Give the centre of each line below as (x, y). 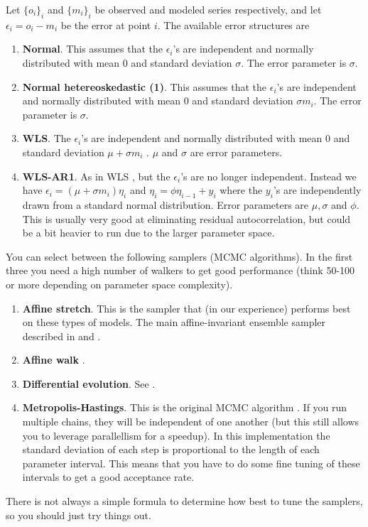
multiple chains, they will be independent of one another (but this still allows (191, 422)
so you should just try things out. (79, 515)
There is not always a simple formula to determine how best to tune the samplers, (184, 501)
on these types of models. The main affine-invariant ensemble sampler (174, 322)
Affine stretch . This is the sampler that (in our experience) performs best (186, 308)
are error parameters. (236, 152)
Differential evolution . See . (89, 383)
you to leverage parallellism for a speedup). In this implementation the (176, 435)
